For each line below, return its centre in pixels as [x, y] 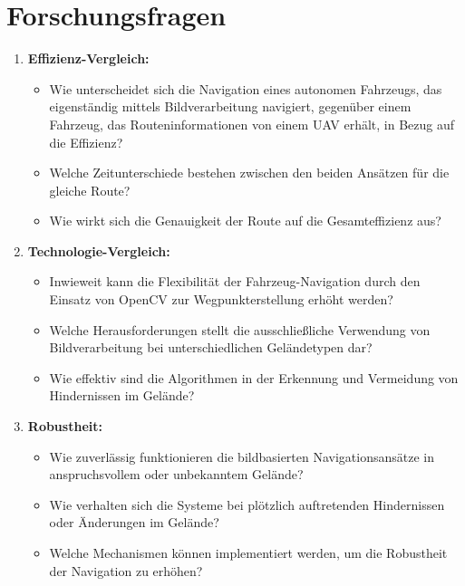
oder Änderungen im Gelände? [134, 522]
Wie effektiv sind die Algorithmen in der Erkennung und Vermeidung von [254, 377]
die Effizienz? [86, 142]
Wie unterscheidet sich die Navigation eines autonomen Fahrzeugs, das [246, 88]
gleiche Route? [90, 190]
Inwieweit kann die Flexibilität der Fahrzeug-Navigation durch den [235, 281]
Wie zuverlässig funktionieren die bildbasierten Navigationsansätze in [242, 456]
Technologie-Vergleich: [99, 250]
